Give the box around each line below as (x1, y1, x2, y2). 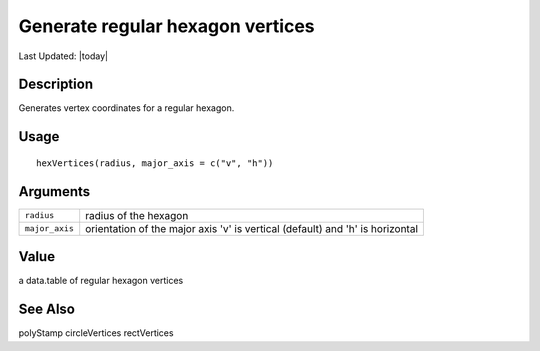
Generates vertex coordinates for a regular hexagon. (18, 102, 235, 114)
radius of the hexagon (85, 208, 189, 222)
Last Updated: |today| (18, 50, 109, 62)
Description (18, 76, 94, 93)
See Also (18, 301, 75, 318)
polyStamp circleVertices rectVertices (18, 327, 174, 339)
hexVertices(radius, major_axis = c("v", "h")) (36, 157, 274, 169)
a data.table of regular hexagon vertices (18, 275, 184, 287)
